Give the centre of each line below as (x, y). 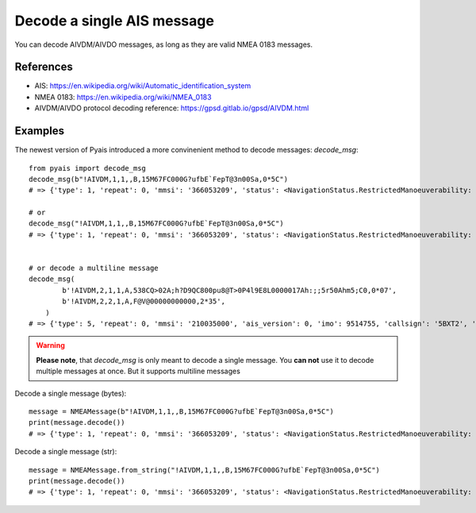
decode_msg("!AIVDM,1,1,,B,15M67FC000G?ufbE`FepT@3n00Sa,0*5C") (157, 224)
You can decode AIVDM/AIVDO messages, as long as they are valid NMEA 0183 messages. (164, 44)
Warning (50, 345)
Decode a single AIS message (114, 21)
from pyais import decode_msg (88, 168)
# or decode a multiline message (94, 268)
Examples (40, 131)
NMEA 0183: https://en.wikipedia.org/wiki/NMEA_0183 (123, 97)
